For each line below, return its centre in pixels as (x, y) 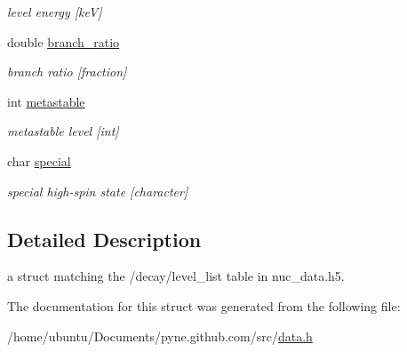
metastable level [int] (63, 131)
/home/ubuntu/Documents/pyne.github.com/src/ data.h (160, 336)
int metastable (46, 101)
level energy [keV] (55, 12)
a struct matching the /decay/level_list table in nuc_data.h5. (176, 276)
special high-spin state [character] (98, 191)
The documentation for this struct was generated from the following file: (204, 305)
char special (39, 160)
